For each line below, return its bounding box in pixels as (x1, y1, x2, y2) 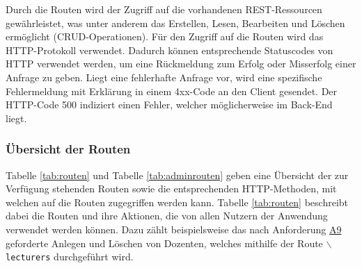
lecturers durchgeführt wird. (6, 249, 134, 264)
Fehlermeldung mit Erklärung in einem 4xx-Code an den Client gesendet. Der (6, 83, 338, 98)
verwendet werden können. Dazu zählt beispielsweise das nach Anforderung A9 (6, 221, 342, 236)
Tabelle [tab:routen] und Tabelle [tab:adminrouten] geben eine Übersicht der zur (6, 167, 349, 182)
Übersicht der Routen (6, 140, 131, 158)
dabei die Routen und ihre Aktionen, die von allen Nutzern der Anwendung (6, 208, 328, 223)
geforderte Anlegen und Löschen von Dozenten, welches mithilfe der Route (6, 235, 323, 250)
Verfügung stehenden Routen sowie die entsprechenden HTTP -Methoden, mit (6, 181, 337, 196)
